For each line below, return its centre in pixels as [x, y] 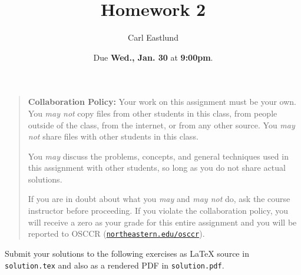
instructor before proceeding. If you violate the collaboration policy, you [158, 211]
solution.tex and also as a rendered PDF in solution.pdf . [115, 265]
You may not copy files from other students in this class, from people [153, 113]
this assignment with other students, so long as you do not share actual [157, 168]
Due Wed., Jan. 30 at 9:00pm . [153, 57]
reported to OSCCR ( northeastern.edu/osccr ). [116, 233]
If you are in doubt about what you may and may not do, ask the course [159, 199]
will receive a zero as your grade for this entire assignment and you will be [162, 222]
